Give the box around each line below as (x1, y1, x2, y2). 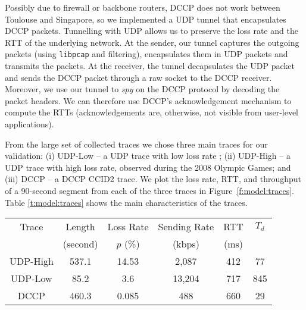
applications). (5, 118, 54, 130)
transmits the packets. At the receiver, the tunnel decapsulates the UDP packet (5, 60, 295, 72)
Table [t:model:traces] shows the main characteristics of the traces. (5, 196, 248, 208)
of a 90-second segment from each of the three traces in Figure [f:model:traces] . (5, 184, 295, 196)
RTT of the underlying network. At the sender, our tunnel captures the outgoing (5, 36, 299, 48)
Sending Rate (158, 220, 214, 234)
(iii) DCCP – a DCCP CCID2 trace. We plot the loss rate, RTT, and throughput (5, 173, 302, 185)
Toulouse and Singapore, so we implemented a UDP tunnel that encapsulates (5, 12, 286, 25)
